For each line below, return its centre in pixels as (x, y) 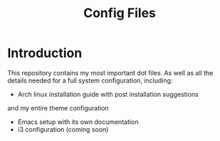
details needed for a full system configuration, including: (90, 80)
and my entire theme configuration (58, 108)
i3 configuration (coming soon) (63, 129)
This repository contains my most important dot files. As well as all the (110, 73)
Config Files (120, 13)
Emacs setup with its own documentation (78, 122)
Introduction (45, 53)
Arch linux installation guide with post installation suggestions (108, 94)
